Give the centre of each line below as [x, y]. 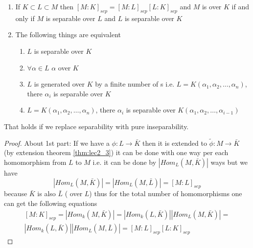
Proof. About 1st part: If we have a [57, 143]
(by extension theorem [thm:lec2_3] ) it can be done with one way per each [116, 152]
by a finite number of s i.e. [135, 84]
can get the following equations [51, 203]
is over [212, 6]
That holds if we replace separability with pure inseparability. [96, 126]
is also [46, 193]
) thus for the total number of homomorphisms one [166, 193]
